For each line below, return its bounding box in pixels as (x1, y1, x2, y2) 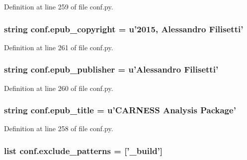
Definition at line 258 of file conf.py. (4, 123, 113, 134)
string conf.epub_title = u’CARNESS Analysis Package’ (4, 104, 236, 116)
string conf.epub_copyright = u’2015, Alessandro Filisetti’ (4, 22, 244, 35)
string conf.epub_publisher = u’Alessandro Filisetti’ (4, 63, 219, 76)
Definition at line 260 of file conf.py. (4, 82, 113, 93)
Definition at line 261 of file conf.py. (4, 42, 113, 52)
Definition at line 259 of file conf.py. (4, 1, 113, 11)
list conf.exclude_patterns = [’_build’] (4, 144, 163, 157)
